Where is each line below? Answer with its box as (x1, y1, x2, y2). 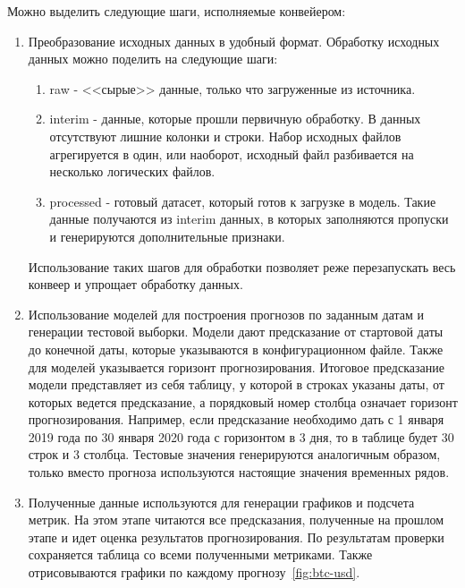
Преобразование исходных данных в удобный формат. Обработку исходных (28, 31, 440, 50)
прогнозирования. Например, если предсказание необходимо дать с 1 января (28, 410, 444, 429)
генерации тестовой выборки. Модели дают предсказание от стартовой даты (28, 322, 444, 341)
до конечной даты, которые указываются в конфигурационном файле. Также (28, 339, 444, 358)
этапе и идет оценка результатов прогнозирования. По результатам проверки (28, 527, 444, 546)
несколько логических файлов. (49, 162, 216, 181)
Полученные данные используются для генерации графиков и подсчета (28, 492, 415, 511)
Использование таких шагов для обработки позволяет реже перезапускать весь (28, 257, 456, 276)
